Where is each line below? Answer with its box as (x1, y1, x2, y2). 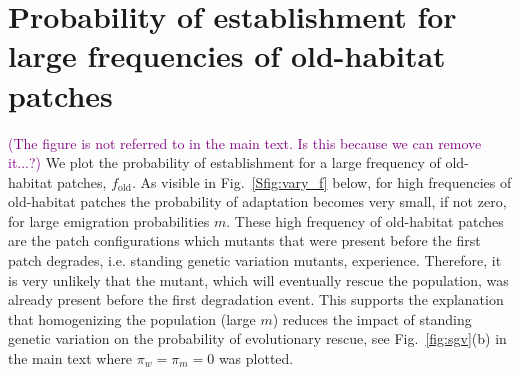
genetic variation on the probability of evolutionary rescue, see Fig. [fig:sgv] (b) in (8, 328, 507, 349)
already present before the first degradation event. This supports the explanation (8, 289, 504, 310)
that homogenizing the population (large (8, 308, 256, 329)
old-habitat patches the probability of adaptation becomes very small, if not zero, (8, 191, 507, 212)
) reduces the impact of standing (272, 308, 472, 329)
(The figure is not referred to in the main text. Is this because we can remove (8, 132, 482, 153)
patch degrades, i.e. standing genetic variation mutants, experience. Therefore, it (8, 250, 502, 271)
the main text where (8, 348, 133, 369)
